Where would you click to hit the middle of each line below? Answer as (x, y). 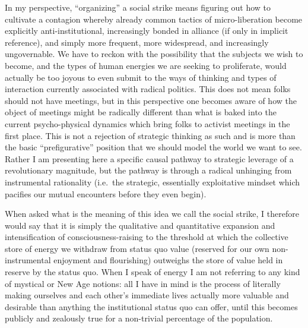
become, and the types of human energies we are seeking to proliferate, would (146, 65)
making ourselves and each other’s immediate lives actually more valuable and (147, 295)
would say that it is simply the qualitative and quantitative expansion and (140, 225)
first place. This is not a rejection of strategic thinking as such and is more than (150, 135)
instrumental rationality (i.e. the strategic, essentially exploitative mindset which (153, 182)
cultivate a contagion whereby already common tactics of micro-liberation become (154, 19)
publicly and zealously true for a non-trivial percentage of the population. (139, 318)
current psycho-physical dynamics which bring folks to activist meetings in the (147, 123)
